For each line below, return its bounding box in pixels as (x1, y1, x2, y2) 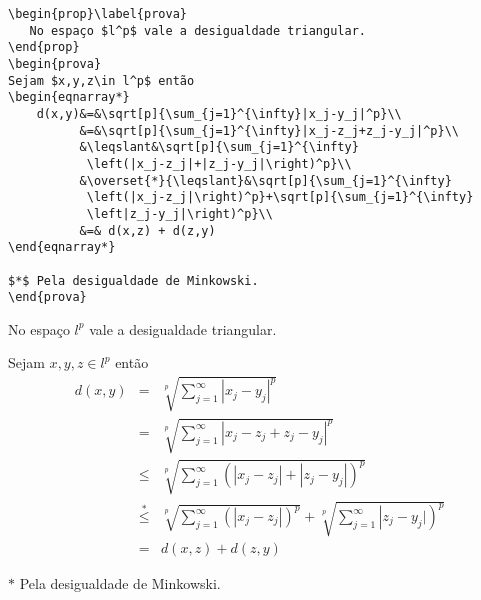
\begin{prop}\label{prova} (8, 7, 187, 21)
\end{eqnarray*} (8, 240, 116, 255)
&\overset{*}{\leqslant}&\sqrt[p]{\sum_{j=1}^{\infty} (79, 173, 452, 188)
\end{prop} (8, 40, 80, 55)
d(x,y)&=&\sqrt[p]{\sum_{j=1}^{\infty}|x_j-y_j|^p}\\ (36, 106, 402, 121)
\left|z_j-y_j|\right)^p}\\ (86, 206, 273, 221)
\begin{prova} (8, 56, 102, 71)
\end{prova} (8, 290, 87, 305)
